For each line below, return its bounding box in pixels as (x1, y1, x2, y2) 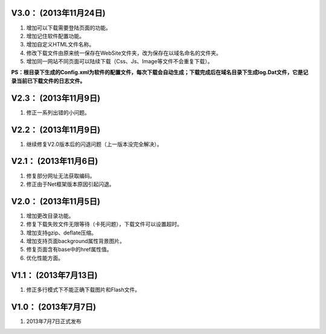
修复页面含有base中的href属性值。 (26, 246, 112, 253)
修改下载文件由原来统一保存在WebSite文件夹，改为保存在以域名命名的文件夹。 (26, 49, 222, 57)
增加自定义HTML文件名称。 (26, 41, 95, 48)
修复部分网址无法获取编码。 (26, 172, 95, 179)
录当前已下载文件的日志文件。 (11, 77, 86, 84)
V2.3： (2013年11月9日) (11, 93, 101, 103)
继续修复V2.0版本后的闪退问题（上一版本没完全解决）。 (26, 140, 162, 148)
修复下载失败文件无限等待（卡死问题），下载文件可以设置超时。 (26, 221, 182, 228)
